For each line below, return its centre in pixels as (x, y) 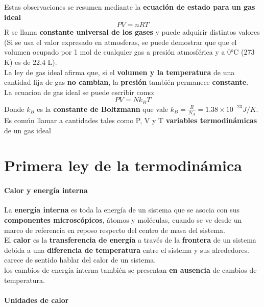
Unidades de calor (37, 300)
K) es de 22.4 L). (31, 62)
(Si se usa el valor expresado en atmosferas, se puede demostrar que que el (121, 42)
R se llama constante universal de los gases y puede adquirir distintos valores (132, 32)
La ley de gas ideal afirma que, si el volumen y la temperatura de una (119, 72)
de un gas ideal (28, 130)
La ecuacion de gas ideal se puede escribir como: (80, 92)
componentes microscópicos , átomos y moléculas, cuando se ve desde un (123, 219)
